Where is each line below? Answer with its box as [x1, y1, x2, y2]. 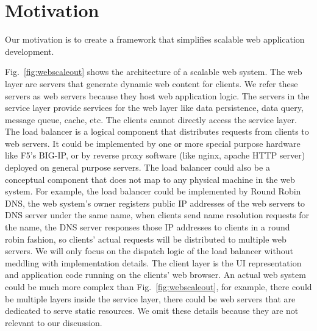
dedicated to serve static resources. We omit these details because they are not [5, 304, 299, 317]
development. [5, 44, 54, 57]
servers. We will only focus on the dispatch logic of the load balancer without [5, 244, 293, 257]
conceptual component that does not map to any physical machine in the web [5, 173, 295, 185]
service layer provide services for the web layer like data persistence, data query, [5, 101, 304, 114]
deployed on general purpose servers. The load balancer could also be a [5, 161, 270, 174]
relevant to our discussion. [5, 316, 102, 329]
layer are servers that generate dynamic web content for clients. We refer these [5, 77, 298, 90]
